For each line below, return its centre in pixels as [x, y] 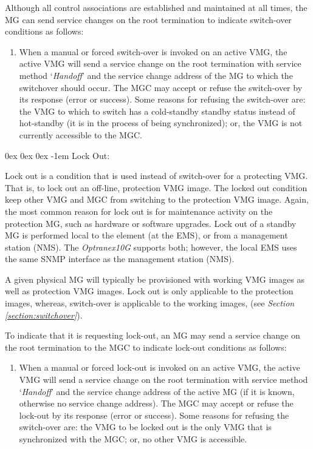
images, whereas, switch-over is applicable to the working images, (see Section [150, 303]
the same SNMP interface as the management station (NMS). [120, 259]
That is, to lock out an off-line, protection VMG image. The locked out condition [156, 187]
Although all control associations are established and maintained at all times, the [156, 7]
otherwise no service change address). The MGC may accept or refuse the [156, 403]
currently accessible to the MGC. [81, 134]
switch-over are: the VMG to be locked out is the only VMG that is [145, 427]
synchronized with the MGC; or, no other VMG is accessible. [133, 439]
